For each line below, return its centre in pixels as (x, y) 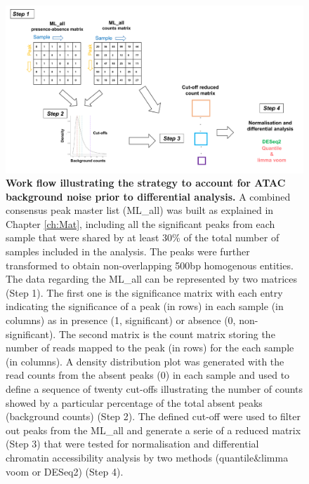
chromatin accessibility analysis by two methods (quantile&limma (147, 457)
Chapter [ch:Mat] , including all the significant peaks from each (140, 223)
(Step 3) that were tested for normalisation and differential (132, 444)
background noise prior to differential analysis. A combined (148, 196)
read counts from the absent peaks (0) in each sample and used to (148, 375)
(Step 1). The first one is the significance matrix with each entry (144, 292)
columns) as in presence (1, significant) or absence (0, (121, 320)
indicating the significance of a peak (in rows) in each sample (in (145, 306)
